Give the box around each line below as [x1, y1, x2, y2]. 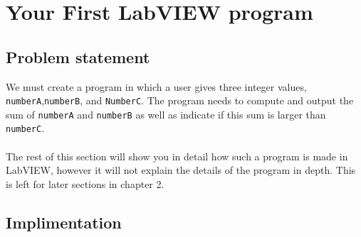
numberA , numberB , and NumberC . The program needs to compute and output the [6, 93, 354, 108]
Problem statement [6, 45, 150, 67]
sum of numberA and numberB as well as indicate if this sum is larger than [6, 106, 326, 121]
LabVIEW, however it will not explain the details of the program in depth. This [6, 162, 356, 177]
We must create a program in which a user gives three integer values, [6, 79, 307, 94]
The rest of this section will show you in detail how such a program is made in [6, 148, 348, 163]
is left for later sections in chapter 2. [6, 176, 164, 191]
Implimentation [6, 211, 122, 233]
